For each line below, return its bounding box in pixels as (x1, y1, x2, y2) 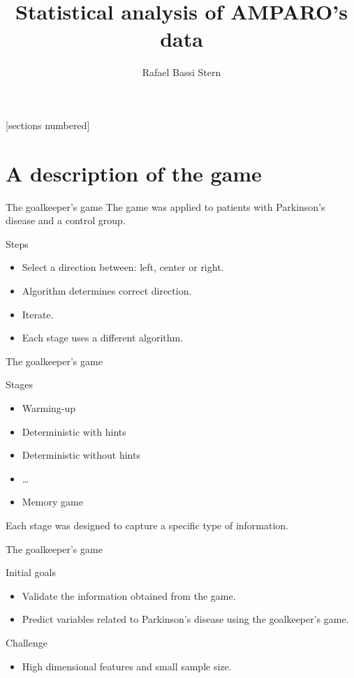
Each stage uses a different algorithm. (22, 330, 184, 345)
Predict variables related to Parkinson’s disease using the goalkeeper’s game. (22, 612, 349, 626)
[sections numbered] (6, 117, 90, 132)
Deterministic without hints (22, 448, 140, 462)
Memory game (22, 494, 83, 509)
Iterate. (22, 307, 54, 321)
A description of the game (6, 159, 262, 187)
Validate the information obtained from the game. (22, 588, 236, 603)
